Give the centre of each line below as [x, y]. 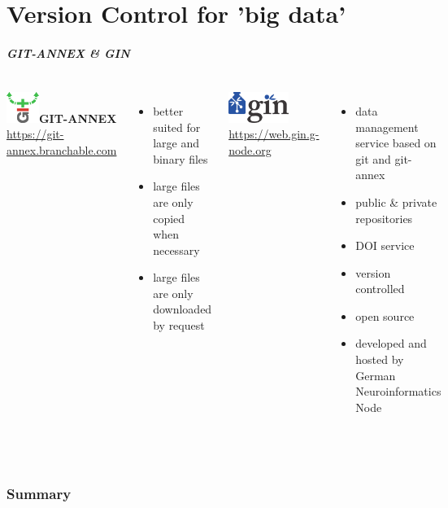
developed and [391, 343]
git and [373, 158]
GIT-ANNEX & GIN [68, 53]
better [168, 110]
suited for [177, 127]
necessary [176, 250]
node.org [250, 149]
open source [385, 315]
